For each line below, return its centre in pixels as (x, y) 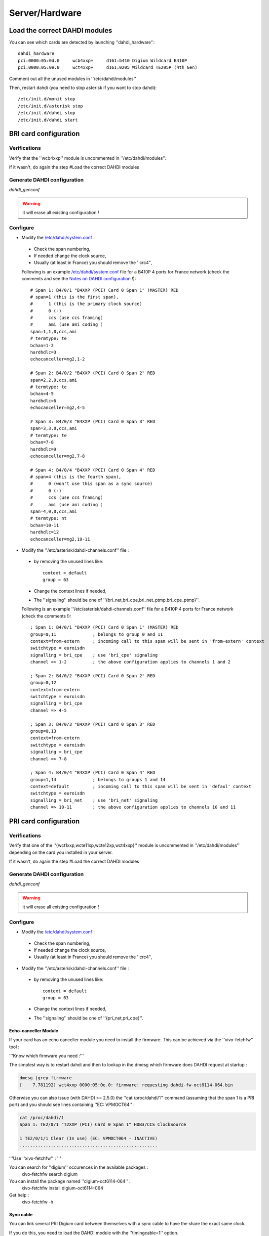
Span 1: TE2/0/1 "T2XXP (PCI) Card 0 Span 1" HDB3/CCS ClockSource (103, 1125)
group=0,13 (43, 731)
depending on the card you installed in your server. (61, 852)
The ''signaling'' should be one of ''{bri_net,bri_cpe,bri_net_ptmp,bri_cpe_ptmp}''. (117, 600)
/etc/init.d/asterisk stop (51, 106)
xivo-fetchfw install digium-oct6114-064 (62, 1188)
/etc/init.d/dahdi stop (47, 113)
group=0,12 (43, 683)
